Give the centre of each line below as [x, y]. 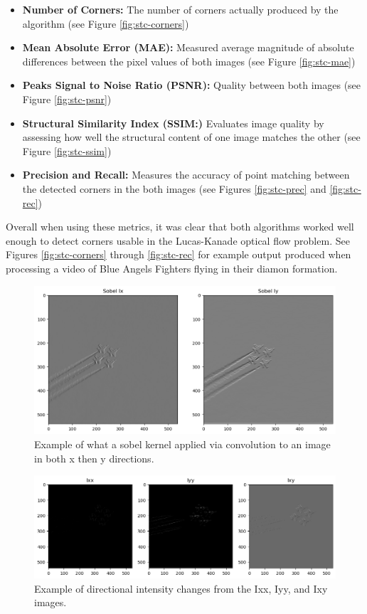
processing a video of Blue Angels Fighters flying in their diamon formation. [172, 268]
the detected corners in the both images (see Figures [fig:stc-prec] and [174, 188]
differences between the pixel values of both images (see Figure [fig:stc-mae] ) [189, 61]
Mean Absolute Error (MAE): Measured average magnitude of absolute [188, 47]
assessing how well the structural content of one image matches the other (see [191, 137]
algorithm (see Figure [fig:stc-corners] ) [106, 23]
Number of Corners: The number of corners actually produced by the [180, 9]
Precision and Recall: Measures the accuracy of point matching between [186, 175]
